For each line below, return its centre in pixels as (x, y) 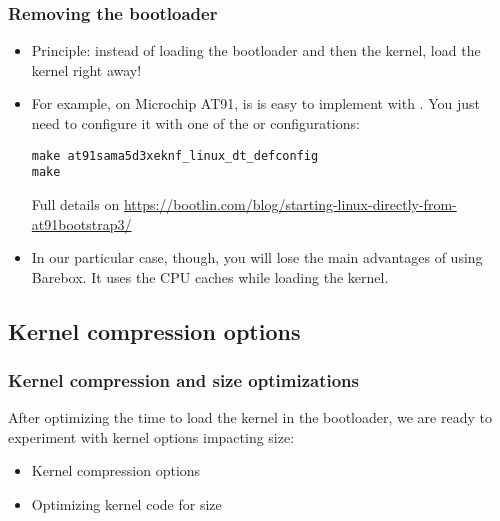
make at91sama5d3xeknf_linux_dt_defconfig (175, 155)
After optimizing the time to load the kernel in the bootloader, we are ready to (250, 417)
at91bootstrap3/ (81, 223)
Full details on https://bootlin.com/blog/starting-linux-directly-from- (244, 203)
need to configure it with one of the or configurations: (195, 123)
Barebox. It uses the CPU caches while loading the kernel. (210, 276)
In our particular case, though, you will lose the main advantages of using (257, 257)
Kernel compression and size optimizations (183, 379)
